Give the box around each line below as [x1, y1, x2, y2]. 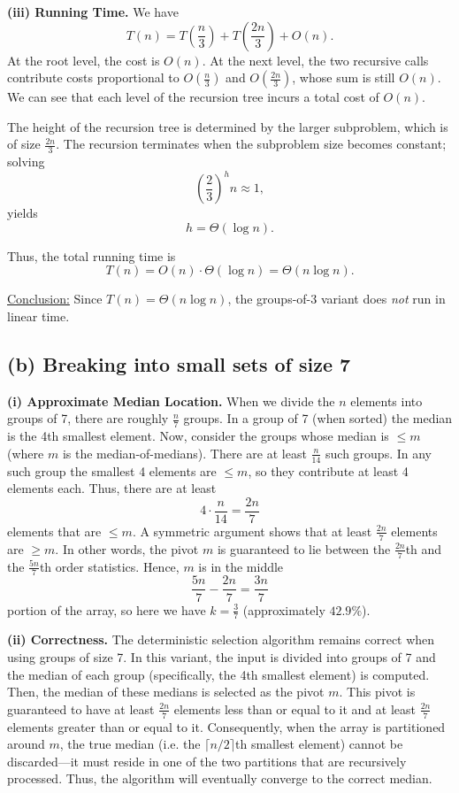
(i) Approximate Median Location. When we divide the [7, 391, 335, 410]
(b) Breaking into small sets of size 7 [7, 350, 351, 378]
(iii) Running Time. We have [7, 3, 179, 20]
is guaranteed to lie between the [217, 539, 391, 558]
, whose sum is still [292, 68, 395, 87]
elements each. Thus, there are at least [7, 479, 217, 497]
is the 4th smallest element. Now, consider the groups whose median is [7, 427, 389, 445]
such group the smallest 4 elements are [7, 461, 217, 480]
